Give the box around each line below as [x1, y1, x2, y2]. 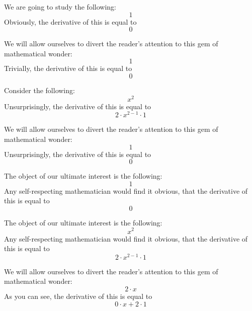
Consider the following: [4, 85, 75, 95]
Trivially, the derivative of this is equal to [4, 63, 132, 73]
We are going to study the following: [4, 2, 116, 12]
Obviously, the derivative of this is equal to [4, 16, 137, 27]
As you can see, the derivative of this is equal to [4, 291, 152, 301]
